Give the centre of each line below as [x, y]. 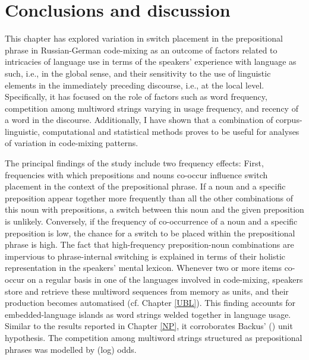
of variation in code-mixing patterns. [72, 143]
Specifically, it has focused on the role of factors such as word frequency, [136, 97]
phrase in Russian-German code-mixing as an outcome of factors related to [141, 50]
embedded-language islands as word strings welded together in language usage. [148, 314]
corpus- [289, 120]
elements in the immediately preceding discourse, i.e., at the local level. [135, 85]
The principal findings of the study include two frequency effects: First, [134, 163]
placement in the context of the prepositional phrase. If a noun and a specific [145, 186]
